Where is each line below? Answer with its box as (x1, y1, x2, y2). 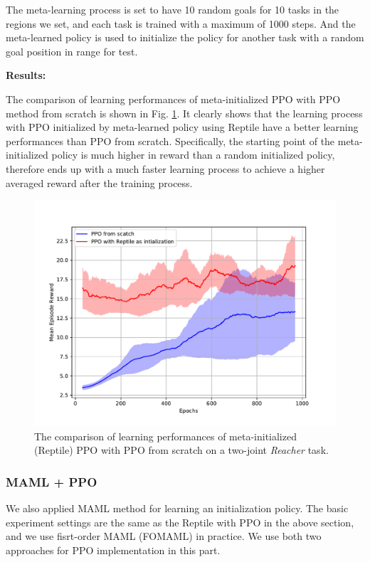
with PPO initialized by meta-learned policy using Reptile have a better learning (6, 120, 359, 134)
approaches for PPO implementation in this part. (6, 542, 221, 557)
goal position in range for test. (6, 43, 138, 58)
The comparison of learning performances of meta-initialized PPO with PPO (6, 91, 341, 106)
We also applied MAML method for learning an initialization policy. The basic (6, 501, 349, 516)
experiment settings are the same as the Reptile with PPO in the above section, (6, 514, 354, 529)
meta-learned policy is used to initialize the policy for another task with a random (6, 30, 364, 45)
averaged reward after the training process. (6, 175, 193, 190)
